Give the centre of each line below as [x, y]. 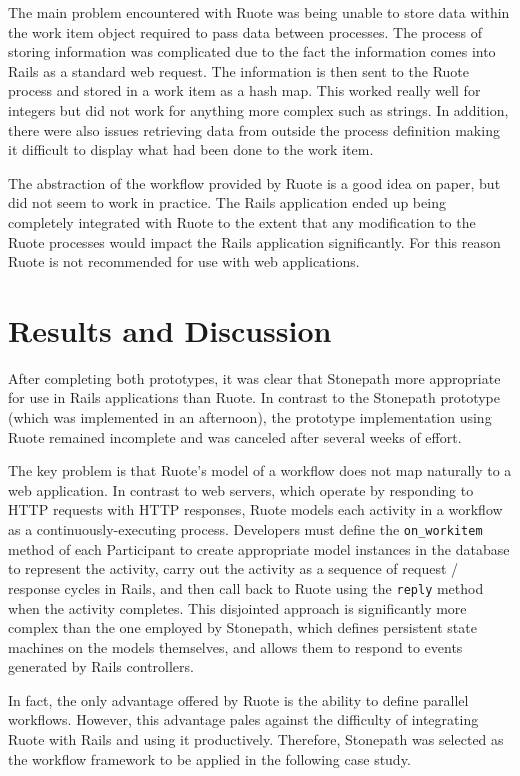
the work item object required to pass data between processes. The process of [245, 31]
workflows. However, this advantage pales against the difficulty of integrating [243, 719]
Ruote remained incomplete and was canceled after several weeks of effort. [235, 436]
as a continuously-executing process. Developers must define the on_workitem [245, 529]
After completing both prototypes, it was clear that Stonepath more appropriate [254, 377]
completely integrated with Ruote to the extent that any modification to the [242, 221]
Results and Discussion [170, 329]
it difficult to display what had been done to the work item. [191, 149]
